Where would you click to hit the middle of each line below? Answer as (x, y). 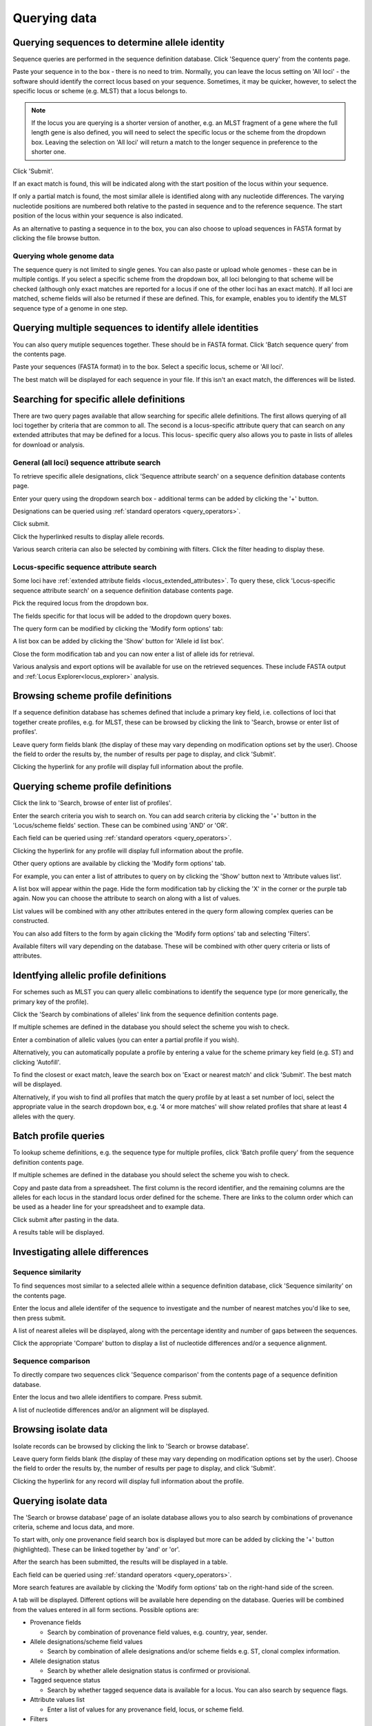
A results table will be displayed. (59, 1232)
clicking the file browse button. (56, 237)
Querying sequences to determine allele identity (119, 42)
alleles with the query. (44, 1116)
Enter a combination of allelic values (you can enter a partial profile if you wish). (126, 1040)
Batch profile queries (59, 1136)
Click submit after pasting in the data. (66, 1219)
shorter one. (49, 152)
